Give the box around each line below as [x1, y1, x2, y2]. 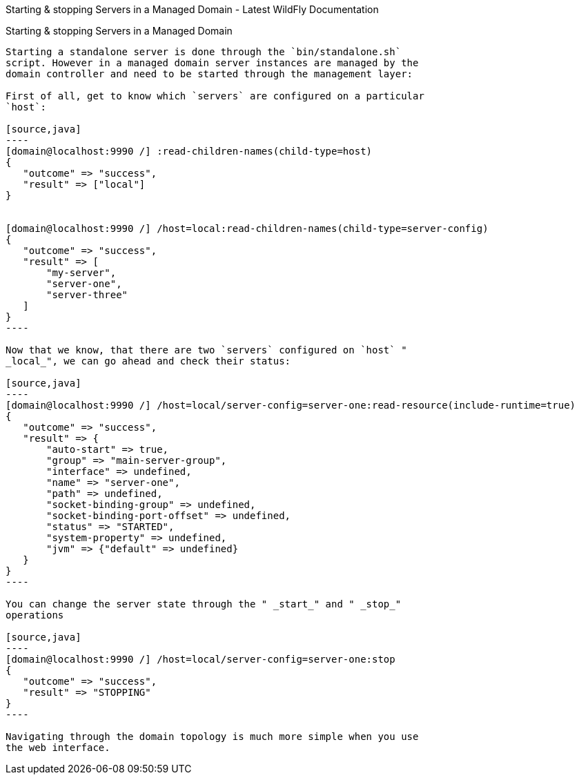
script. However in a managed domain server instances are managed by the [6, 57, 419, 68]
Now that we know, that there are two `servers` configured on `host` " [6, 344, 407, 355]
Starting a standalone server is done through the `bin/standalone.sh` [6, 46, 402, 57]
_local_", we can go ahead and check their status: [6, 355, 291, 367]
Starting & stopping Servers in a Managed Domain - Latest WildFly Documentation [6, 3, 379, 15]
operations [6, 610, 64, 621]
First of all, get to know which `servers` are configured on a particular [6, 90, 424, 101]
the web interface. [6, 742, 110, 753]
